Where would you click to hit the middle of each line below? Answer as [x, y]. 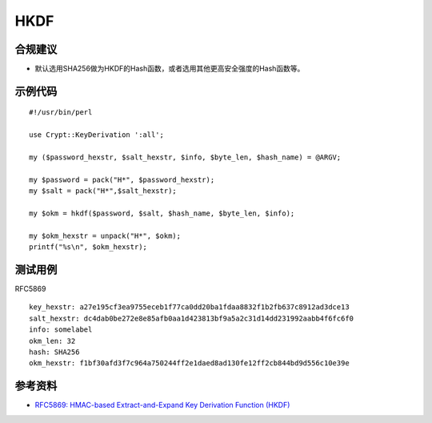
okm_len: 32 [52, 341]
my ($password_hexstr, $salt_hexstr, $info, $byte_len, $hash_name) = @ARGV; [185, 157]
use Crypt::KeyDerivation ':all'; [96, 135]
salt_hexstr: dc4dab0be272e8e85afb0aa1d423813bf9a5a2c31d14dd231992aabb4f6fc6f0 [192, 318]
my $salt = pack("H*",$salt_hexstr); [103, 191]
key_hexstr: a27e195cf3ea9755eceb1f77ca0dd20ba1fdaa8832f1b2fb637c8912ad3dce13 [189, 307]
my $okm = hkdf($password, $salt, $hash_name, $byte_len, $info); [162, 213]
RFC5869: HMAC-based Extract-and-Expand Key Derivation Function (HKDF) [162, 405]
